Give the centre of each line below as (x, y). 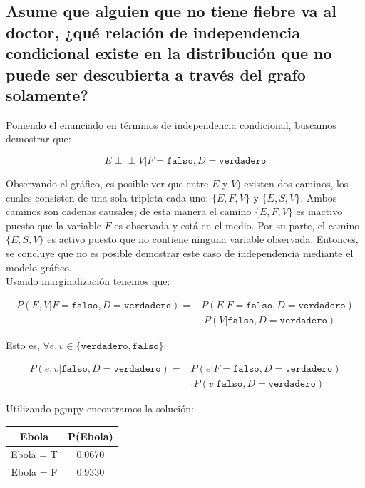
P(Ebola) (90, 436)
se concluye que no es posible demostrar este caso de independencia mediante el (180, 253)
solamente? (47, 94)
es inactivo (319, 211)
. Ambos (319, 197)
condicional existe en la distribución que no (169, 53)
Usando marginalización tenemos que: (88, 281)
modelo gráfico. (39, 267)
